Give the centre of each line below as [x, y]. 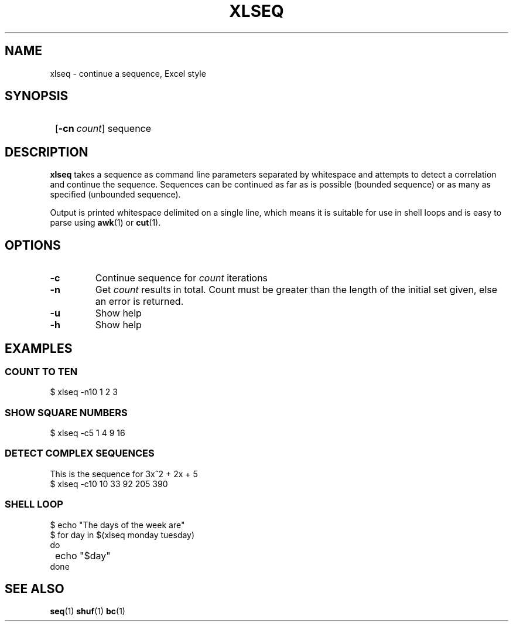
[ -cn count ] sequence [103, 129]
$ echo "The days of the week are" [117, 525]
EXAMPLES [39, 348]
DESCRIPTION [47, 152]
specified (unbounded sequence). [115, 195]
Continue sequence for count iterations [182, 278]
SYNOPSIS [37, 96]
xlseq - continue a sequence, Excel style [128, 73]
